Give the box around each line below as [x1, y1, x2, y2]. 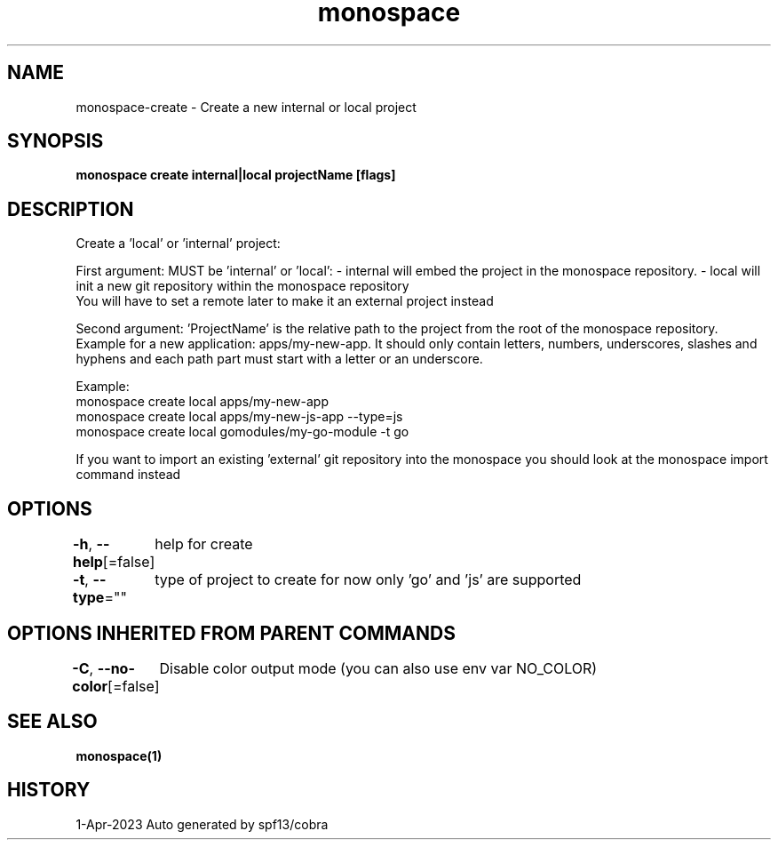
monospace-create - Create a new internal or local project [75, 99, 417, 115]
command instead [75, 467, 181, 483]
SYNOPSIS [7, 130, 104, 153]
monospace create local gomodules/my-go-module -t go [75, 424, 409, 440]
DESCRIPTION [7, 197, 134, 220]
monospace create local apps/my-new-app [75, 394, 329, 410]
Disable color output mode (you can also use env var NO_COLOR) [159, 659, 598, 677]
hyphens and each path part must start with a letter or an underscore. [75, 351, 483, 367]
